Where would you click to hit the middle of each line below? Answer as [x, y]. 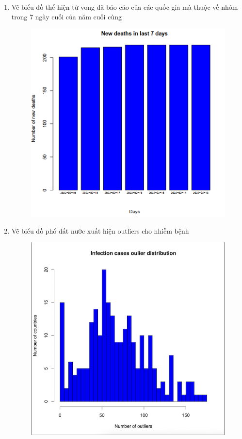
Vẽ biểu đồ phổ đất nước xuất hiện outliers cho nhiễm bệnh [100, 230]
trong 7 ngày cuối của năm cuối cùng [66, 16]
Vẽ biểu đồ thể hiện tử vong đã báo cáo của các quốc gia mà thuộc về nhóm [125, 7]
